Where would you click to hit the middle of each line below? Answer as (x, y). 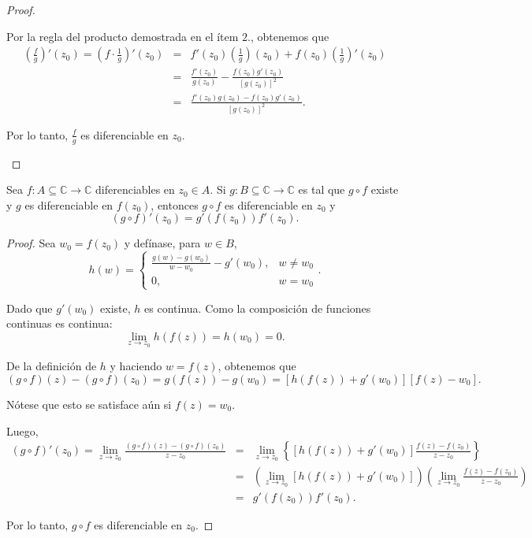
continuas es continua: (60, 323)
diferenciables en (135, 189)
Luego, (22, 430)
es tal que (322, 189)
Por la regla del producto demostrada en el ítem (123, 36)
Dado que (30, 308)
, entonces (175, 204)
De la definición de (52, 366)
